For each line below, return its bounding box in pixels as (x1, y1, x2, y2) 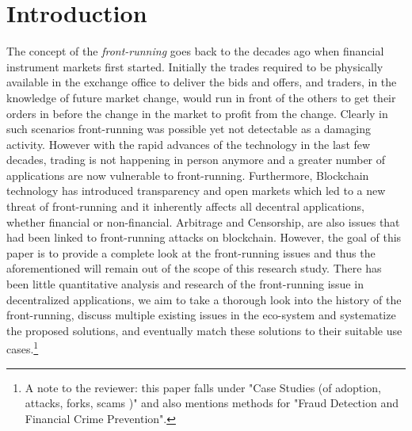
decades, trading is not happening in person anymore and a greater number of (6, 151, 386, 168)
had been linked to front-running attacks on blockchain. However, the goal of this (6, 229, 402, 246)
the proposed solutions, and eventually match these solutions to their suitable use (6, 322, 402, 338)
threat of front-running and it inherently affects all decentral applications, (6, 198, 364, 215)
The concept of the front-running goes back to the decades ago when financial (6, 43, 384, 59)
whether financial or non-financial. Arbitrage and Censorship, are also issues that (6, 213, 400, 230)
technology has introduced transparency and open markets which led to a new (6, 182, 386, 199)
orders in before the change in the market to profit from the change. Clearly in (6, 105, 388, 121)
